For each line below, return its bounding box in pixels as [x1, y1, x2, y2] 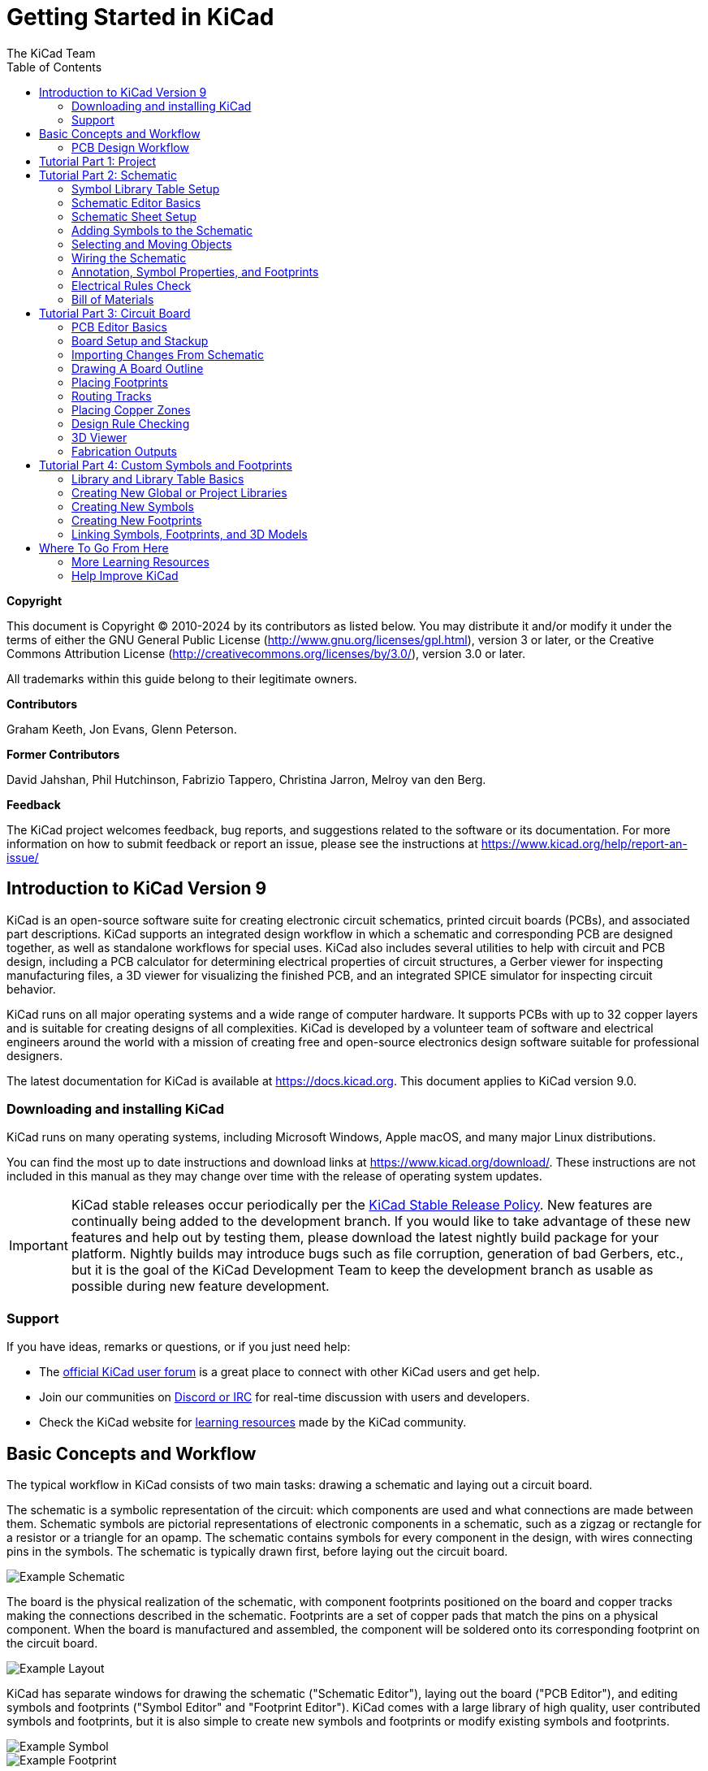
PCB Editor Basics [71, 319, 167, 334]
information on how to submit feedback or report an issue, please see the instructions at [6, 836, 478, 851]
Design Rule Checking [71, 416, 190, 431]
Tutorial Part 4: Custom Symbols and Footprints [39, 457, 292, 472]
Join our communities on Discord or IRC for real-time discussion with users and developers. [39, 1390, 530, 1405]
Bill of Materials [71, 292, 154, 306]
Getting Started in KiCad [6, 3, 274, 31]
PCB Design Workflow [71, 140, 189, 154]
